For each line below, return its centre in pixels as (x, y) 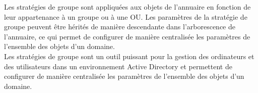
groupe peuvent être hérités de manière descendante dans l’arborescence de (120, 27)
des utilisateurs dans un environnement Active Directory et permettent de (118, 66)
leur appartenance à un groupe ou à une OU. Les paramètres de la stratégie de (126, 16)
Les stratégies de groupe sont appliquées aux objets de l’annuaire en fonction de (127, 7)
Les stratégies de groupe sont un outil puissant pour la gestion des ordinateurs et (129, 56)
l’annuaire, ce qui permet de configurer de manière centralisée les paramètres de (127, 36)
